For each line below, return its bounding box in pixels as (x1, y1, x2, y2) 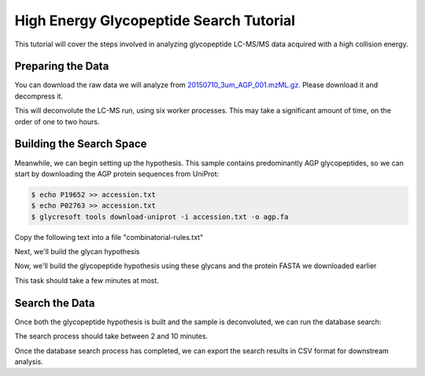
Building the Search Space (14, 138, 147, 151)
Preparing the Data (14, 60, 109, 73)
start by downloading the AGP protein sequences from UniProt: (14, 169, 220, 179)
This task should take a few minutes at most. (14, 275, 159, 285)
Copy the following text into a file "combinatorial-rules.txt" (14, 232, 204, 241)
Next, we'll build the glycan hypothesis (14, 247, 140, 256)
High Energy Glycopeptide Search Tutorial (14, 12, 295, 29)
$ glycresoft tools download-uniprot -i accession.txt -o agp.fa (31, 212, 289, 221)
